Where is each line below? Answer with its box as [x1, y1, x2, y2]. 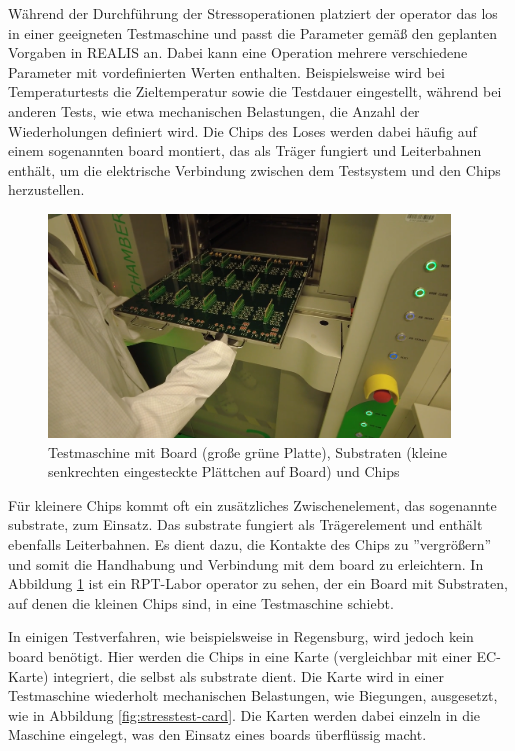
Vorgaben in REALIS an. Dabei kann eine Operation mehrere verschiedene [8, 42, 468, 63]
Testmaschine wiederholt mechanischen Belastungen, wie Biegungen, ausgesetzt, [8, 685, 498, 706]
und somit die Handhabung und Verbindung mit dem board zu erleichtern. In [8, 553, 484, 574]
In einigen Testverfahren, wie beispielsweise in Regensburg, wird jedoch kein [8, 626, 474, 647]
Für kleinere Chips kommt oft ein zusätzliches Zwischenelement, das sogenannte [8, 494, 497, 515]
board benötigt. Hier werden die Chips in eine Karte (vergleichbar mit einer [8, 645, 472, 666]
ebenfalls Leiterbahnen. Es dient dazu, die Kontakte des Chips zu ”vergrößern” [8, 533, 492, 554]
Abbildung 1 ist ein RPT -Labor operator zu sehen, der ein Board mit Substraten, [8, 573, 508, 594]
